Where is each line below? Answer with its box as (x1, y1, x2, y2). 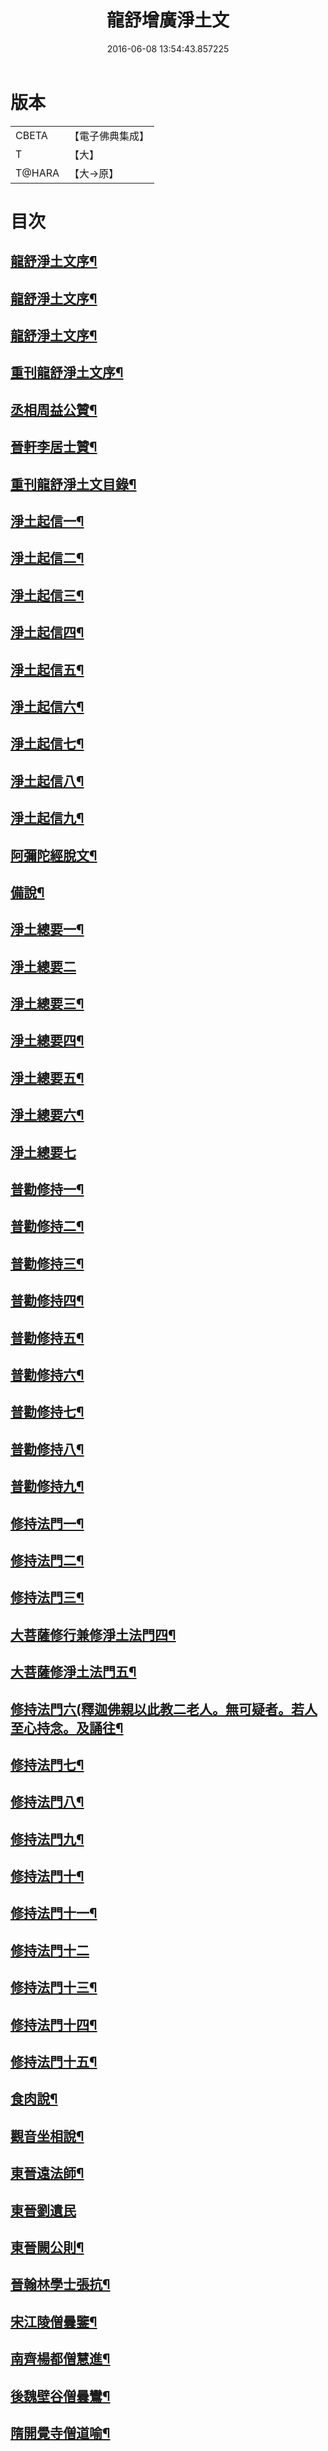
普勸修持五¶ (10, 1329, 85, 1346)
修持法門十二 (10, 1942, 90, 1959)
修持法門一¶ (10, 1515, 85, 1532)
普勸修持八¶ (10, 1441, 85, 1458)
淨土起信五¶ (10, 661, 85, 678)
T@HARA (15, 166, 60, 180)
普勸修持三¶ (10, 1255, 85, 1272)
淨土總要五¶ (10, 1069, 85, 1086)
